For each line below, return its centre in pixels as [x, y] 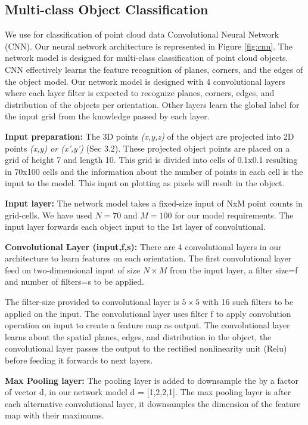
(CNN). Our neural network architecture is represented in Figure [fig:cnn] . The [149, 46]
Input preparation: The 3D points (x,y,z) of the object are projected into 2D [150, 136]
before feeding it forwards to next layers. [79, 360]
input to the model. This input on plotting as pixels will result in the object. [145, 183]
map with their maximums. [55, 415]
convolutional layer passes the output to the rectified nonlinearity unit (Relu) [146, 348]
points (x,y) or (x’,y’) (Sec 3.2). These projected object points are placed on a [147, 148]
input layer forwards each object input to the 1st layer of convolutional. [135, 227]
